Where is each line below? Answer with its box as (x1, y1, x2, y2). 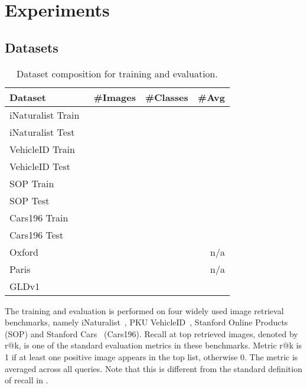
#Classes (145, 90, 188, 104)
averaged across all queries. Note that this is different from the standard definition (5, 362, 302, 374)
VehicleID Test (9, 159, 70, 173)
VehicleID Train (9, 142, 75, 156)
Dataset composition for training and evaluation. (16, 66, 218, 80)
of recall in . (5, 374, 48, 386)
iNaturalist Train (9, 107, 80, 122)
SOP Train (9, 176, 54, 190)
